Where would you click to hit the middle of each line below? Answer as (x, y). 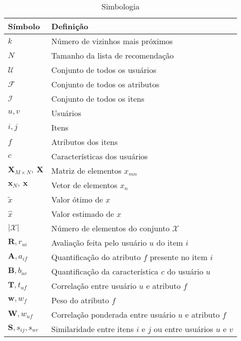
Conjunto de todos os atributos (105, 84)
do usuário (185, 271)
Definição (70, 26)
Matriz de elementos (87, 170)
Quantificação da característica (105, 271)
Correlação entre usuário (94, 286)
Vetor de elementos (84, 185)
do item (170, 242)
